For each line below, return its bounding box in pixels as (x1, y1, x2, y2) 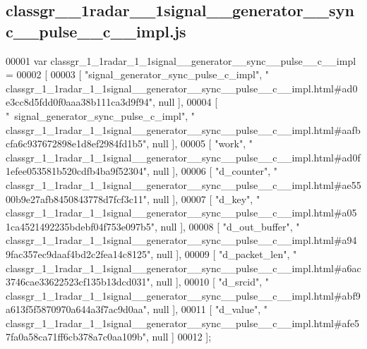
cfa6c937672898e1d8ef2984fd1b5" (6, 136, 147, 151)
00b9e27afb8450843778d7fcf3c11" (6, 191, 148, 206)
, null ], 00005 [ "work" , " (146, 136, 253, 151)
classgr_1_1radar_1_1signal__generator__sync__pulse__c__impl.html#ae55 (6, 177, 361, 192)
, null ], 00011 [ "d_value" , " (147, 302, 268, 317)
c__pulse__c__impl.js (6, 20, 186, 42)
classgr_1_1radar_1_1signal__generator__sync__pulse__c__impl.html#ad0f (6, 149, 361, 164)
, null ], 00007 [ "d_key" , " (147, 191, 260, 206)
